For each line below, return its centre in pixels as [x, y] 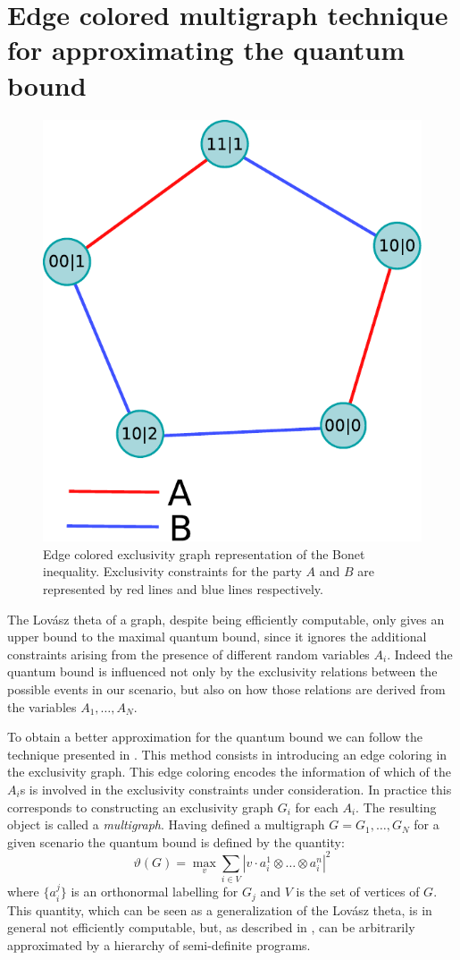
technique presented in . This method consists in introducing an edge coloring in [227, 754]
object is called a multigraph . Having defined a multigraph [166, 824]
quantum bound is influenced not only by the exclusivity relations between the [222, 671]
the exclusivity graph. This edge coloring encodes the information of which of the [229, 772]
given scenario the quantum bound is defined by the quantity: [176, 841]
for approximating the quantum [206, 50]
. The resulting [396, 807]
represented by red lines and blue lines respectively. [183, 589]
